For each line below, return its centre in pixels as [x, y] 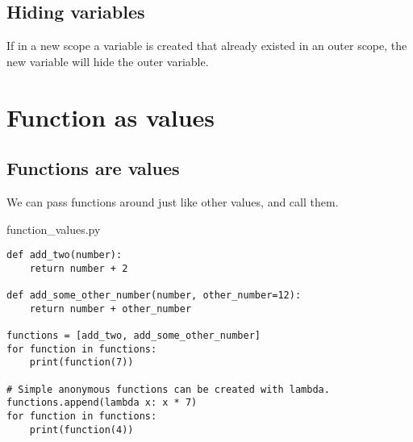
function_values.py [54, 229]
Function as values [111, 117]
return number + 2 [79, 268]
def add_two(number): [65, 255]
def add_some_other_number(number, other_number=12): [154, 296]
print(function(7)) [81, 363]
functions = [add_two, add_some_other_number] [133, 336]
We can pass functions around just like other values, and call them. [173, 201]
